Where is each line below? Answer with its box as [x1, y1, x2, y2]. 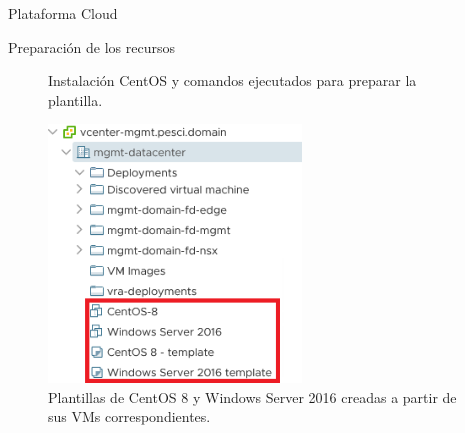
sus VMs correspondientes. [48, 406, 211, 427]
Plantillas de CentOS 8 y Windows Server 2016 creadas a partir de [48, 386, 457, 407]
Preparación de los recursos [8, 36, 176, 57]
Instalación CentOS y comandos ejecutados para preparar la [48, 70, 417, 91]
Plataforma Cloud [8, 3, 118, 23]
